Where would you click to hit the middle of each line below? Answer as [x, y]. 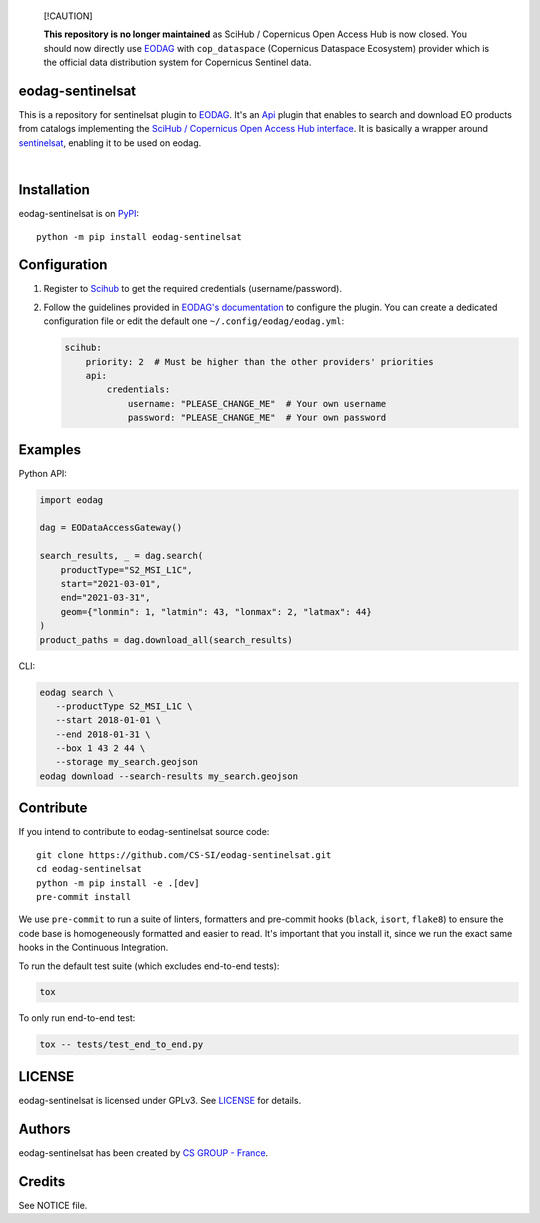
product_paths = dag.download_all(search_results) [166, 639]
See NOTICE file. [53, 1205]
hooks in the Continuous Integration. [93, 947]
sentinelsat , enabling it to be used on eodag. [110, 142]
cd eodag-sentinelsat [89, 869]
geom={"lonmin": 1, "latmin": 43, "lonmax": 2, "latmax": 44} [216, 611]
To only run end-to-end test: [77, 1018]
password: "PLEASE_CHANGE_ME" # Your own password [257, 418]
